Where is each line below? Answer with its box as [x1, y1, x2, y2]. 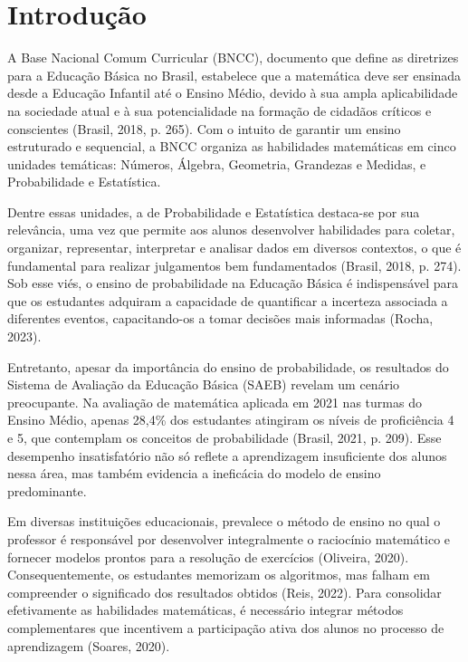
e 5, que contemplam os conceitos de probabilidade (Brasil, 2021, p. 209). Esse [7, 428, 442, 446]
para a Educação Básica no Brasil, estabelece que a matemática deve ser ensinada [7, 65, 462, 84]
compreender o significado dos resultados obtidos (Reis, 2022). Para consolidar [7, 582, 442, 601]
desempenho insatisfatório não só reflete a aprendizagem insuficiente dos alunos [7, 446, 447, 465]
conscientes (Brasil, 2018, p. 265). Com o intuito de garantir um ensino [7, 119, 401, 138]
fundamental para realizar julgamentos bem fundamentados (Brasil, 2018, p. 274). [7, 255, 462, 274]
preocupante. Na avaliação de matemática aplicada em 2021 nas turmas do [7, 392, 422, 411]
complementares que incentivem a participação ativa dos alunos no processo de [7, 618, 444, 637]
